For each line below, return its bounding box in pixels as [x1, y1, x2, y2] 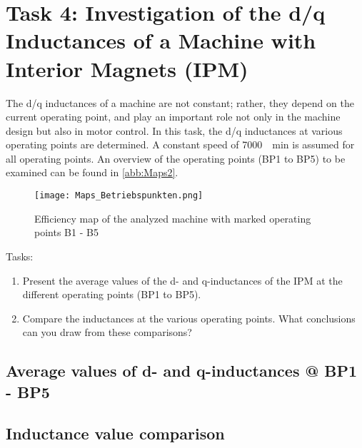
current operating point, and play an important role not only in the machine [6, 109, 341, 124]
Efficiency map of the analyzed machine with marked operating [34, 210, 311, 225]
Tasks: [6, 248, 34, 263]
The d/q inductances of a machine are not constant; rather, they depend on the [6, 95, 354, 110]
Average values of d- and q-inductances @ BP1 [6, 360, 358, 382]
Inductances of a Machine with [6, 26, 316, 55]
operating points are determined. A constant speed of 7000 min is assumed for [6, 137, 355, 152]
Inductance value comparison [6, 422, 225, 444]
